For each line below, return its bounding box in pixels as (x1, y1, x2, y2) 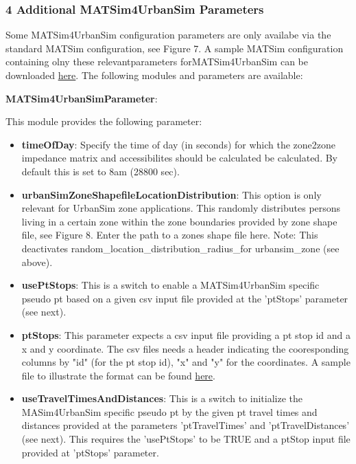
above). (21, 254, 53, 269)
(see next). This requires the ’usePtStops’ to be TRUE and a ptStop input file (21, 432, 351, 446)
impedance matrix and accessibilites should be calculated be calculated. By (21, 151, 337, 165)
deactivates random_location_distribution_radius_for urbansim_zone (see (21, 241, 340, 255)
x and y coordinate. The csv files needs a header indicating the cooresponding (21, 341, 349, 355)
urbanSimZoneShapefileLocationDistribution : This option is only (21, 187, 322, 201)
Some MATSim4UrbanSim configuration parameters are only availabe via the (5, 27, 331, 42)
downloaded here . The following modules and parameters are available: (5, 68, 303, 82)
